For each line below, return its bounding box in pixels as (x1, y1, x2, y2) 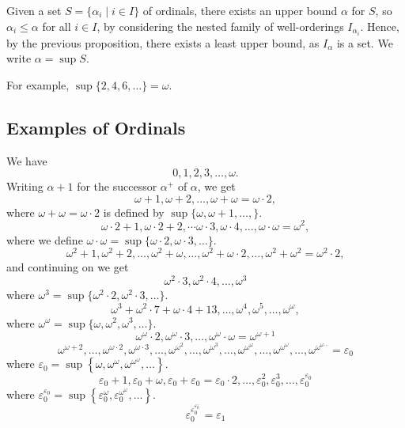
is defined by (103, 203, 165, 220)
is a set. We (336, 34, 393, 51)
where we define (6, 231, 83, 248)
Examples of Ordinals (6, 115, 186, 139)
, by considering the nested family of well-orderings (97, 17, 344, 34)
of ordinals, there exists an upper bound (142, 2, 338, 18)
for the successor (77, 178, 157, 195)
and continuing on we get (6, 259, 129, 275)
